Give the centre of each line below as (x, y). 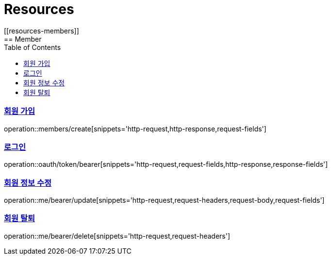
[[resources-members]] (41, 31)
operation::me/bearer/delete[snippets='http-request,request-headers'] (117, 236)
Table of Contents (33, 47)
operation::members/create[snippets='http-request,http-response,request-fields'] (135, 129)
